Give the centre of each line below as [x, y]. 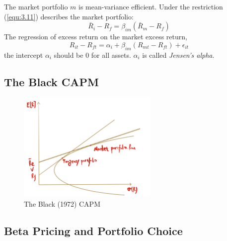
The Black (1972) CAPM [62, 203]
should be [69, 55]
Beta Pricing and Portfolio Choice [93, 230]
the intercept [24, 55]
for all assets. [111, 55]
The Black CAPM [51, 81]
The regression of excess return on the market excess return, [96, 37]
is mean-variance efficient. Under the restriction [151, 6]
